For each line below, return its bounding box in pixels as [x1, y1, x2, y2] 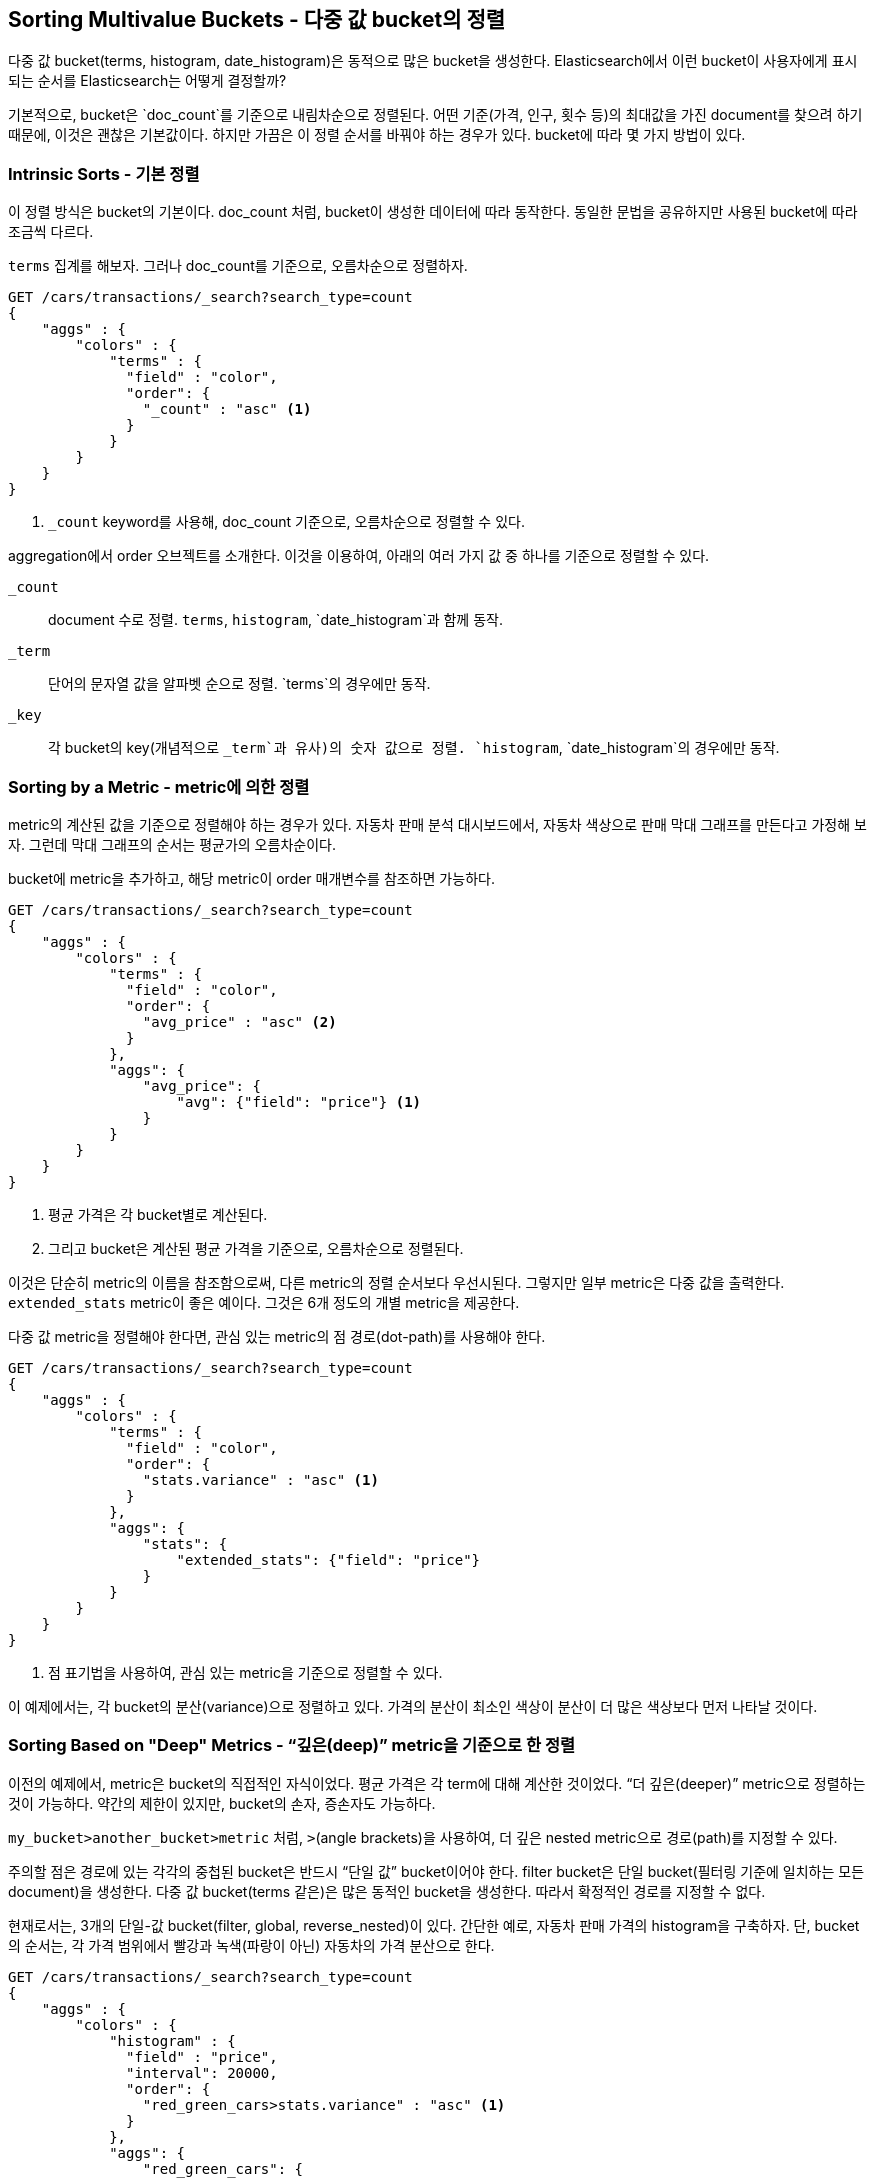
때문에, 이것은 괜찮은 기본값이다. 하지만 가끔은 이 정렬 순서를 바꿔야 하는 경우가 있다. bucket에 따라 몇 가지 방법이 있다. [8, 126, 746, 144]
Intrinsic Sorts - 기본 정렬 [8, 163, 200, 184]
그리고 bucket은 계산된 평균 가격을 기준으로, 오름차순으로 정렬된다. [48, 1239, 464, 1257]
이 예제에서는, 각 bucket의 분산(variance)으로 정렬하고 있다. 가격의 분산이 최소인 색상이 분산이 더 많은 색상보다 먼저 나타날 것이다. [8, 1697, 818, 1715]
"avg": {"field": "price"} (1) [176, 1093, 422, 1110]
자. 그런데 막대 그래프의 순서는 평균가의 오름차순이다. [8, 835, 336, 853]
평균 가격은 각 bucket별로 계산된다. [48, 1205, 268, 1223]
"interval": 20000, [126, 2064, 278, 2081]
